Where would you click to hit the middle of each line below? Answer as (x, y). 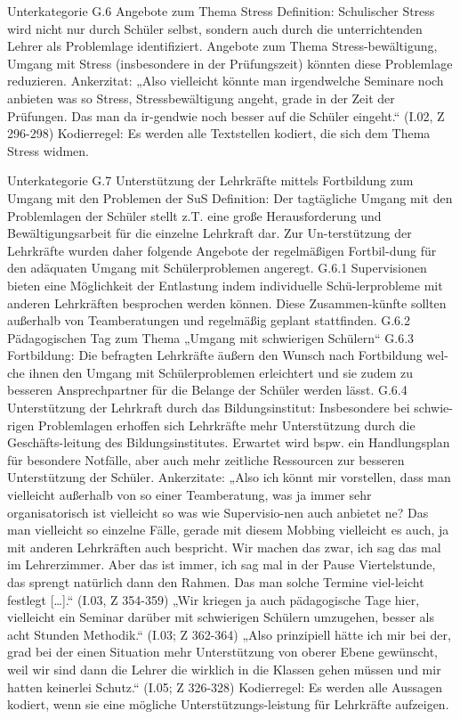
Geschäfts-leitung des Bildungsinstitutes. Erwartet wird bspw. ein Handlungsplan (229, 442)
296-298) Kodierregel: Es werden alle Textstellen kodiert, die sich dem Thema (219, 133)
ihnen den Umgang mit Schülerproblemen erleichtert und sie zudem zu (221, 372)
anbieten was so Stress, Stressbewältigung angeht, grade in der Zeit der (201, 98)
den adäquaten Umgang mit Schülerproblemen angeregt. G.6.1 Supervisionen (217, 268)
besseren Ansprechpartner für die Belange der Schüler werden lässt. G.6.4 (207, 390)
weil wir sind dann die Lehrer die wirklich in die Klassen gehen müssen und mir (224, 669)
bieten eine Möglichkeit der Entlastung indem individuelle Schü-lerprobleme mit (225, 285)
